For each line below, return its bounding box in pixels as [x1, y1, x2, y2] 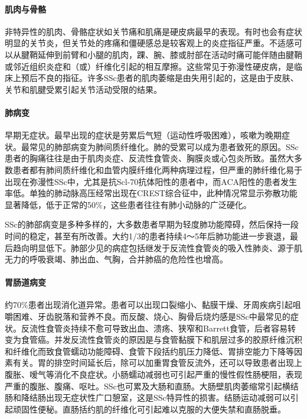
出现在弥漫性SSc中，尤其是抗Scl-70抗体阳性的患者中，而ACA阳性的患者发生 [5, 175, 298, 187]
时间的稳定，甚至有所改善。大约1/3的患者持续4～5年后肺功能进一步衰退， [5, 229, 290, 242]
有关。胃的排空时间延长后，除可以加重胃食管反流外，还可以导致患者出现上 [12, 356, 302, 369]
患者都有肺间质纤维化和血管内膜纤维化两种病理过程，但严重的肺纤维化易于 [12, 163, 302, 176]
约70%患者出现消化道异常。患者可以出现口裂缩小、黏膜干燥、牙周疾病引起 [5, 298, 293, 311]
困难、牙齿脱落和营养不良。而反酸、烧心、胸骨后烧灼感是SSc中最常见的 [12, 310, 290, 323]
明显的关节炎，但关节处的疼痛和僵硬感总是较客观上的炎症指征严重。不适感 [5, 37, 294, 49]
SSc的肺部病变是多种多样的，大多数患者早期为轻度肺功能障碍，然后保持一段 [5, 218, 299, 230]
